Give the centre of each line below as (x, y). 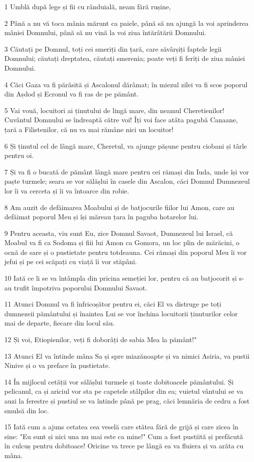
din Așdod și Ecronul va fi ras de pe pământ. (72, 94)
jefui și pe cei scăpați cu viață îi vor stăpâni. (71, 261)
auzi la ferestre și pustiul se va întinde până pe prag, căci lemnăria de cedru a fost (127, 401)
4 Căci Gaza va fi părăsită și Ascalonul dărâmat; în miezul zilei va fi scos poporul (126, 84)
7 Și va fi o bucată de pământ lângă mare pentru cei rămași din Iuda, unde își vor (127, 171)
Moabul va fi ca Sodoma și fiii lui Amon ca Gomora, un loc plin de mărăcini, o (122, 242)
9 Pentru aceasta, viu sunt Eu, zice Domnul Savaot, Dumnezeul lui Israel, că (119, 233)
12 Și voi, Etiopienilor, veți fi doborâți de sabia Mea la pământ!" (101, 339)
